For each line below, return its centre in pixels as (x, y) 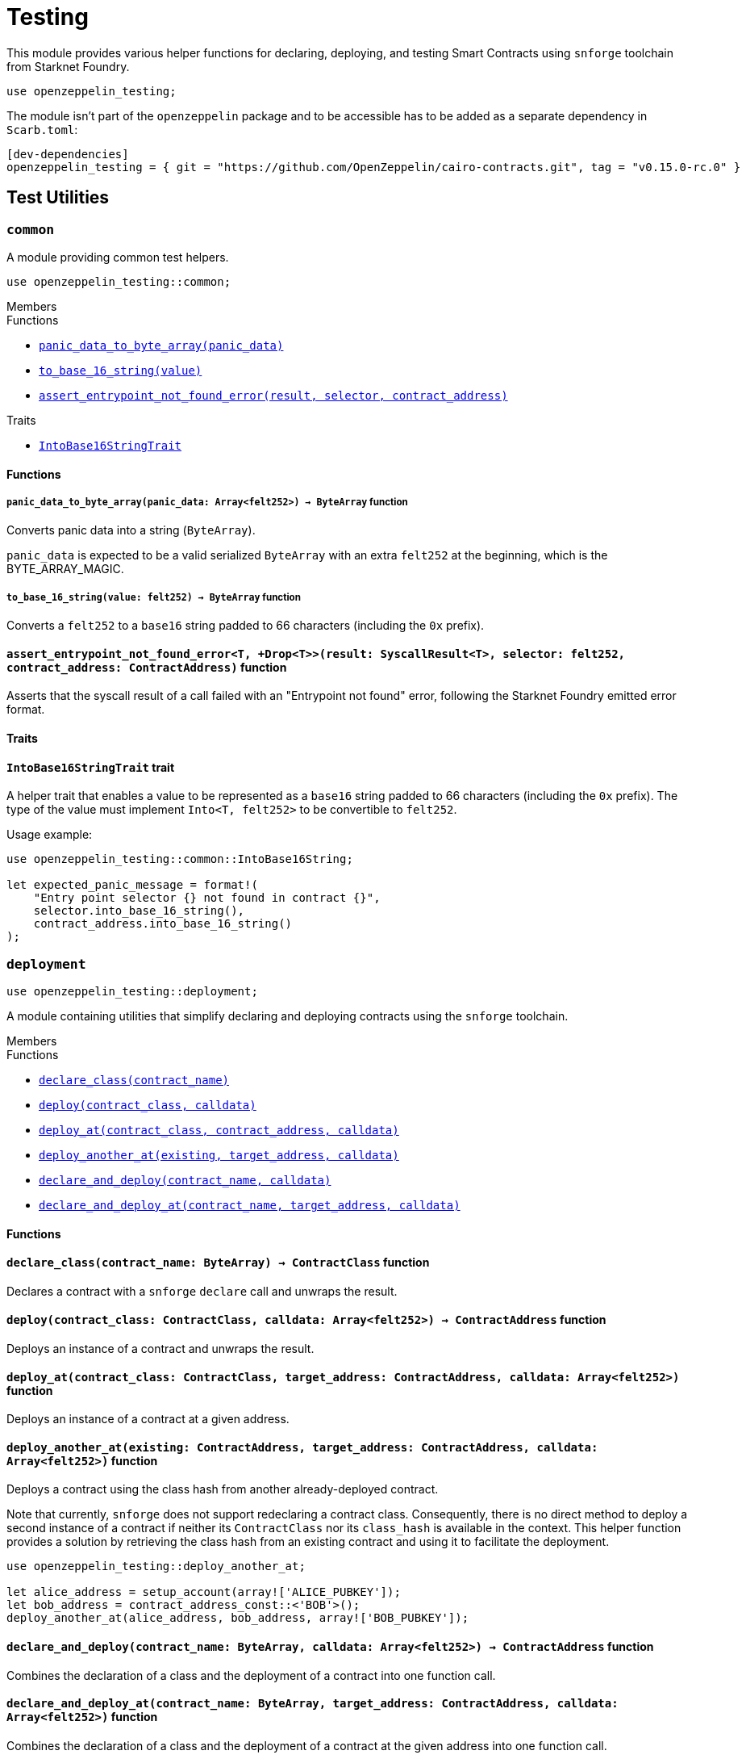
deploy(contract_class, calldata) (148, 1105)
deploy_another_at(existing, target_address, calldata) (219, 1155)
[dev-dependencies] (68, 154)
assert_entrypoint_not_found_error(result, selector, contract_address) (273, 395)
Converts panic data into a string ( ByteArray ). (131, 530)
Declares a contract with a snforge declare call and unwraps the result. (202, 1291)
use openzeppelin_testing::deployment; (132, 991)
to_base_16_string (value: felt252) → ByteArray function (154, 597)
